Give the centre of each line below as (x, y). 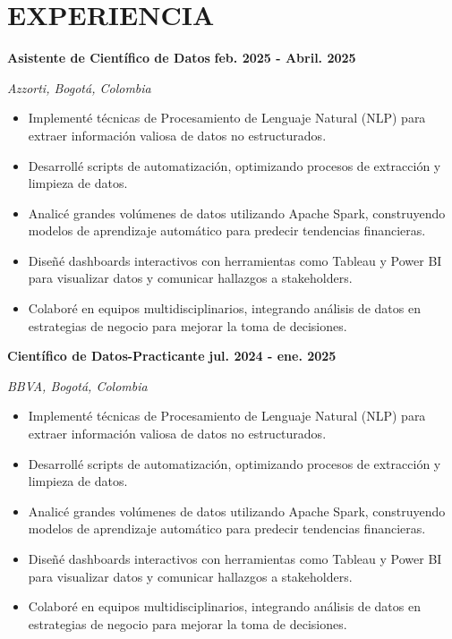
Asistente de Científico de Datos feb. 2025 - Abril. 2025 (182, 58)
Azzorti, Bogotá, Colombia (79, 87)
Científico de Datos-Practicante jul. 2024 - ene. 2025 (172, 356)
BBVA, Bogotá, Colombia (77, 385)
